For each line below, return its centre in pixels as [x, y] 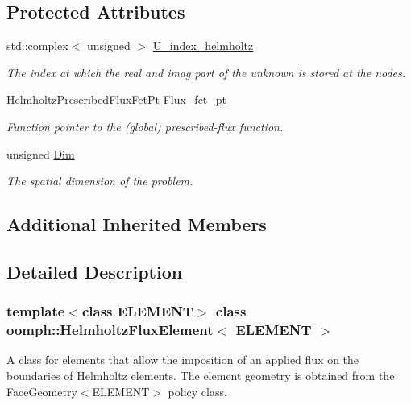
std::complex [37, 45]
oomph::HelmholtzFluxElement [110, 330]
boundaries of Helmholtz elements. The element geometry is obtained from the [201, 376]
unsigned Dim [41, 153]
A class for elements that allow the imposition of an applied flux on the [183, 360]
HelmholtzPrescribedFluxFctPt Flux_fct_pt [117, 99]
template [36, 311]
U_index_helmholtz [203, 45]
